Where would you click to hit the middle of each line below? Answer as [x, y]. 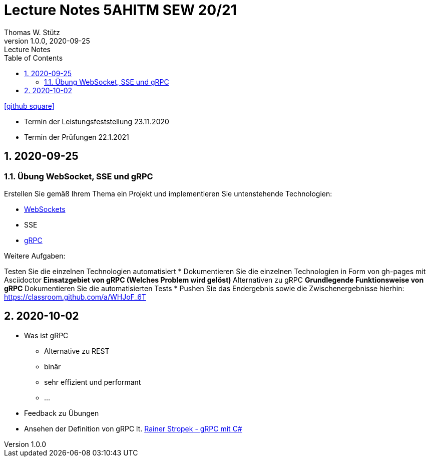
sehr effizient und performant [93, 382]
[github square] [29, 106]
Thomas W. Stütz [32, 32]
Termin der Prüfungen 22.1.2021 [77, 137]
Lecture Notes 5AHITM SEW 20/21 [120, 10]
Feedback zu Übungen [62, 413]
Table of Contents [34, 58]
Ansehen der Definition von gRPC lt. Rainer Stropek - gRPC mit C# [133, 428]
